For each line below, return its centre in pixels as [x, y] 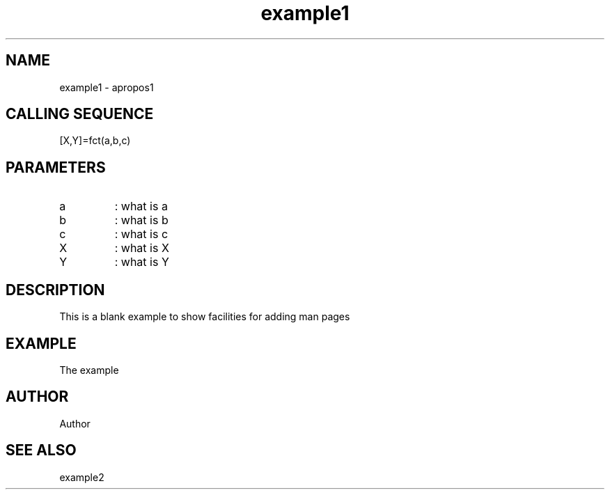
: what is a [141, 206]
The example [89, 370]
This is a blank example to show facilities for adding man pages [205, 317]
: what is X [142, 248]
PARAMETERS [56, 167]
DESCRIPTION [55, 290]
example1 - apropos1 [107, 87]
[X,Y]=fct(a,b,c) [95, 141]
